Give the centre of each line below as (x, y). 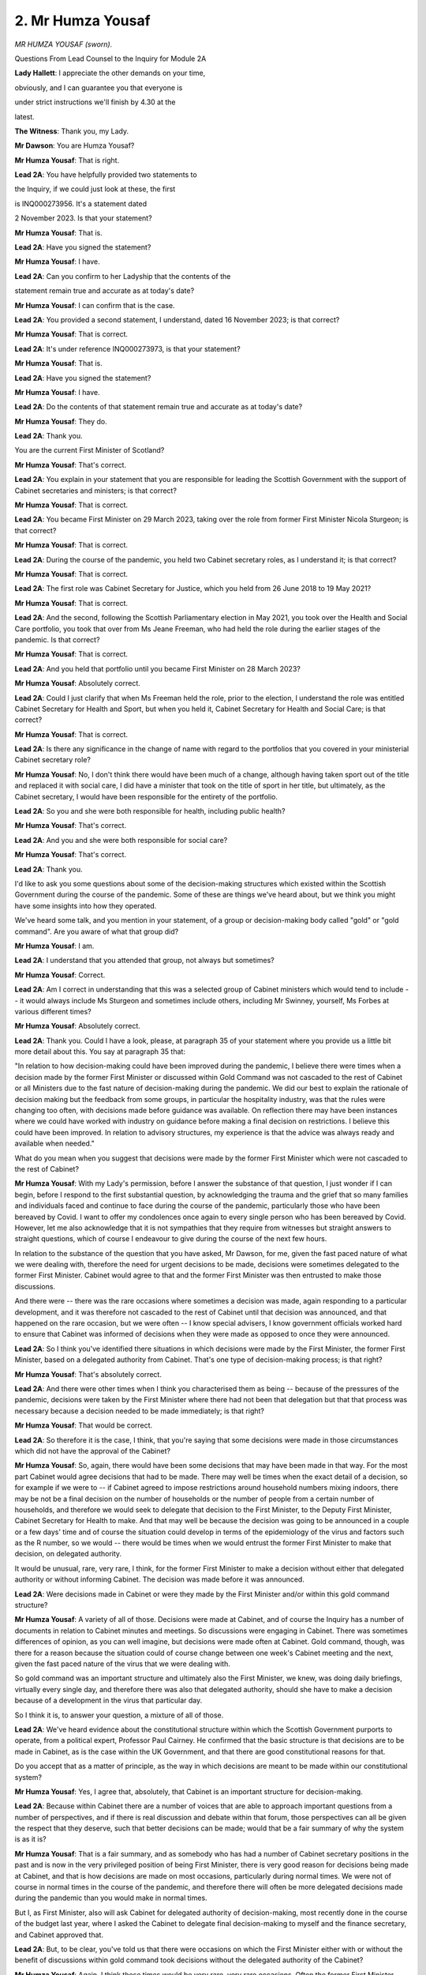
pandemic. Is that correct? (57, 639)
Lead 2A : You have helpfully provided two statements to (106, 175)
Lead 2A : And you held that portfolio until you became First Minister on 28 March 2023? (158, 668)
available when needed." (54, 1144)
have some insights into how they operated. (86, 905)
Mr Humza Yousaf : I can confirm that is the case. (95, 305)
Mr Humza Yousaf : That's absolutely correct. (88, 1374)
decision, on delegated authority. (68, 1554)
